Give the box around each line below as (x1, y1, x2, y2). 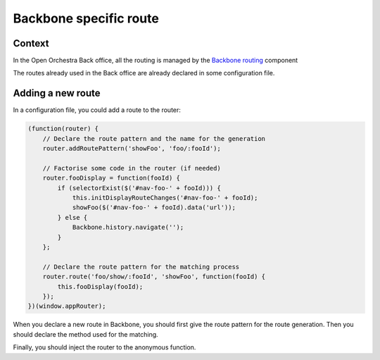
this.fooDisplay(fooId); (57, 283, 144, 290)
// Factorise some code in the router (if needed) (42, 164, 221, 172)
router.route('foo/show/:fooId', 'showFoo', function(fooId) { (42, 273, 266, 281)
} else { (57, 213, 88, 221)
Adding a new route (13, 87, 101, 99)
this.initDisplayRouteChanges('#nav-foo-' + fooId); (72, 194, 258, 202)
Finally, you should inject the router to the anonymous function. (13, 343, 196, 352)
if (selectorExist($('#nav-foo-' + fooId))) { (57, 184, 221, 192)
